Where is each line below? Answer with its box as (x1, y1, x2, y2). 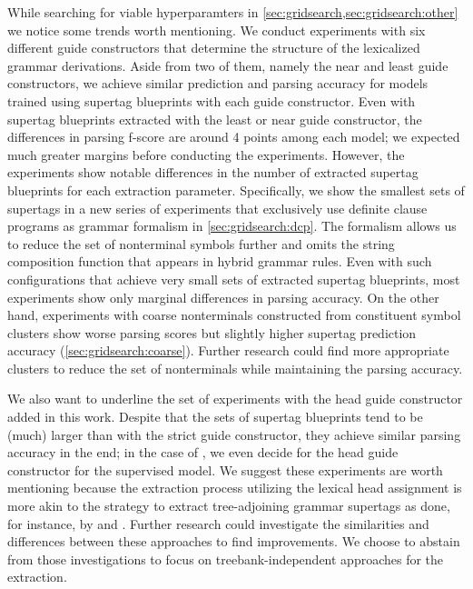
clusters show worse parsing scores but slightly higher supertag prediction (7, 323, 417, 342)
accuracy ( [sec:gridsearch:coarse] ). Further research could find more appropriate (7, 341, 449, 360)
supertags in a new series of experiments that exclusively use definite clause (7, 198, 428, 217)
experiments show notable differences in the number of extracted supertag (7, 163, 419, 182)
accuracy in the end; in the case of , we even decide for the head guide (7, 443, 399, 462)
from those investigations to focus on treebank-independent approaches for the (7, 549, 444, 568)
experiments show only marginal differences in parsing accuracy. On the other (7, 287, 439, 306)
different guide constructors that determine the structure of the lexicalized (7, 38, 420, 57)
